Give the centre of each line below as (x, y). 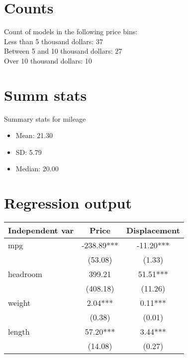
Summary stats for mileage (45, 118)
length (19, 332)
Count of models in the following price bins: (71, 32)
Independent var (41, 230)
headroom (25, 274)
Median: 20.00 (37, 169)
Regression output (68, 203)
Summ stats (46, 95)
